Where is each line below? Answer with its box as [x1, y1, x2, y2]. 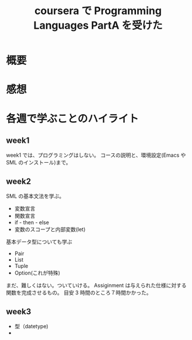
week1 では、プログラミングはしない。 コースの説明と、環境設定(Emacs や [6, 152, 186, 159]
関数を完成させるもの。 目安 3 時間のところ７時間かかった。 [6, 289, 152, 296]
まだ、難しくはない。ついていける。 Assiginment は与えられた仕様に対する [6, 282, 187, 289]
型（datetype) [14, 323, 48, 329]
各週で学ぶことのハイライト [6, 112, 139, 125]
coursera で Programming [34, 4, 162, 18]
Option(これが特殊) [14, 269, 60, 277]
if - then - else [14, 219, 50, 226]
